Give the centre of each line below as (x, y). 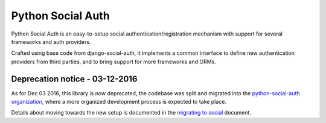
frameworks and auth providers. (51, 42)
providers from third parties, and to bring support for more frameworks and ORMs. (114, 61)
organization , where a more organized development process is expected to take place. (119, 102)
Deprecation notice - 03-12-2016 (74, 79)
